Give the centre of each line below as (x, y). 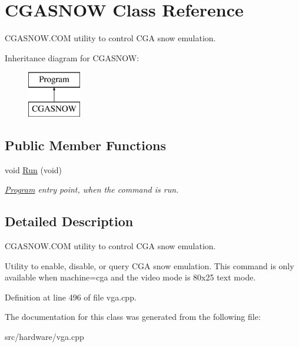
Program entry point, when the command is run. (92, 189)
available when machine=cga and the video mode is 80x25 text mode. (130, 277)
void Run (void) (34, 169)
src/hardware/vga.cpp (44, 337)
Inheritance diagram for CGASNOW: (72, 57)
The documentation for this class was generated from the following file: (133, 317)
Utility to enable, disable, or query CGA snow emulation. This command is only (149, 265)
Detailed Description (69, 221)
